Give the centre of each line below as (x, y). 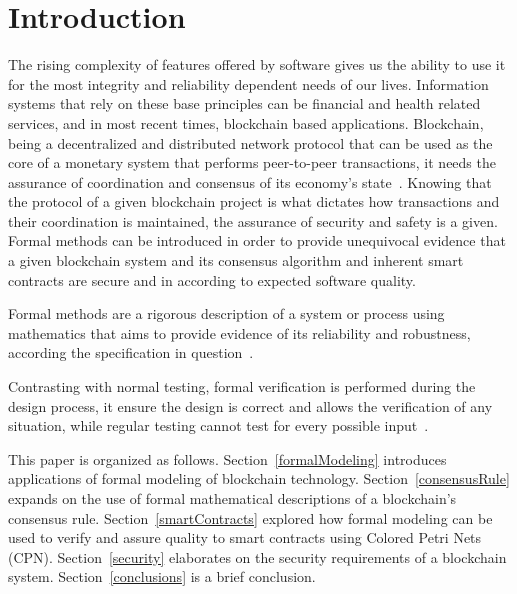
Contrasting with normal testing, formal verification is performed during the (242, 386)
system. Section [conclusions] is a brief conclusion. (162, 576)
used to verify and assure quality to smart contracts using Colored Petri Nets (245, 537)
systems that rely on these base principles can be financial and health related (244, 103)
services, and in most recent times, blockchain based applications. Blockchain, (246, 122)
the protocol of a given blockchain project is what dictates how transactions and (254, 201)
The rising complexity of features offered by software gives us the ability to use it (257, 64)
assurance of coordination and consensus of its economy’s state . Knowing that (250, 181)
